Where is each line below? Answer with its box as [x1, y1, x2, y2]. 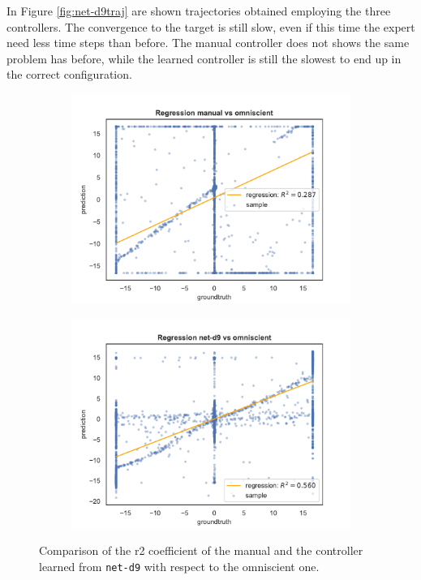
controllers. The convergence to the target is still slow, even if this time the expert [6, 18, 415, 35]
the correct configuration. [6, 66, 132, 83]
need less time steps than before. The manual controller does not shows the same [6, 34, 410, 51]
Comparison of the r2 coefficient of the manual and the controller [39, 542, 363, 559]
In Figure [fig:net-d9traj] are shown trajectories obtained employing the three [6, 2, 391, 19]
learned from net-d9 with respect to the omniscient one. [39, 557, 320, 574]
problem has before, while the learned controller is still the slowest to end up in [6, 49, 402, 67]
